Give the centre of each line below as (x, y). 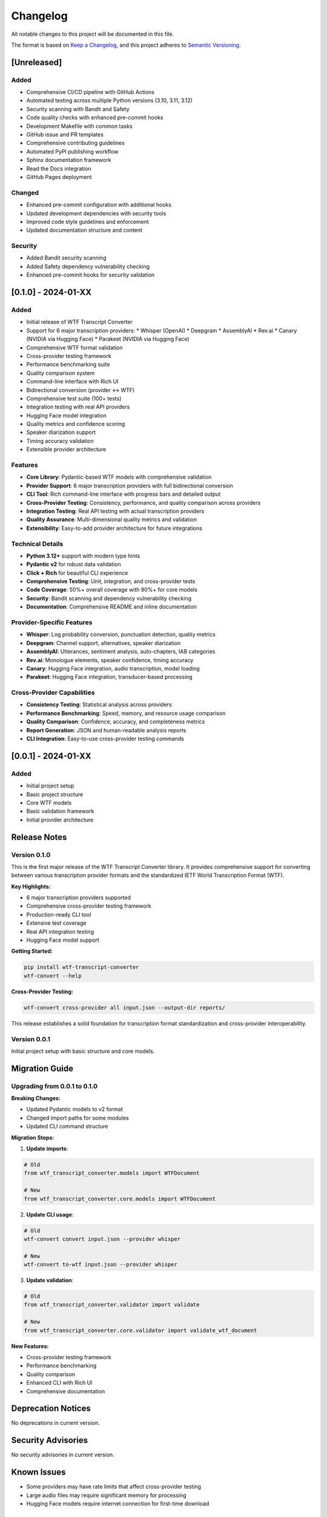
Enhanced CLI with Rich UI (60, 1383)
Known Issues (38, 1472)
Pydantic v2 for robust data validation (74, 564)
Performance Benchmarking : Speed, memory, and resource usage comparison (126, 713)
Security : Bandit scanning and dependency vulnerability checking (109, 598)
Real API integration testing (60, 931)
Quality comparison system (61, 373)
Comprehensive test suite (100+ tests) (74, 398)
